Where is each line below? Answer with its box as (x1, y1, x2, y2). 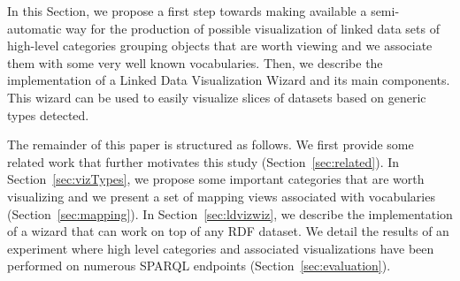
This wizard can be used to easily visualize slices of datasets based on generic (7, 87, 426, 106)
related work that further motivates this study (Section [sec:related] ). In (7, 152, 400, 171)
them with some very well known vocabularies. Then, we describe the (7, 53, 383, 72)
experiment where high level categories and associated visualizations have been (7, 239, 434, 257)
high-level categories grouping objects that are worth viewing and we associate (7, 36, 433, 55)
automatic (7, 19, 62, 37)
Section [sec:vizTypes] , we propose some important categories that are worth (7, 170, 425, 188)
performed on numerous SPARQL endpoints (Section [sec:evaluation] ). (7, 256, 391, 275)
